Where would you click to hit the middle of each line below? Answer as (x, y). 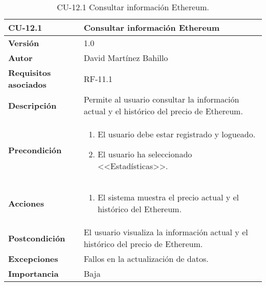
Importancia (34, 273)
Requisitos (30, 73)
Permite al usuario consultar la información (161, 99)
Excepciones (33, 259)
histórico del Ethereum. (139, 209)
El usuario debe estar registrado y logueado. (176, 134)
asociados (27, 84)
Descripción (32, 105)
